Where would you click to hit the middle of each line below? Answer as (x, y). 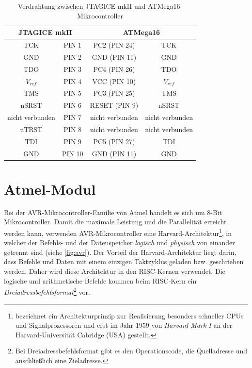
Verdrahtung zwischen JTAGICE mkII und (82, 6)
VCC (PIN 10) (114, 81)
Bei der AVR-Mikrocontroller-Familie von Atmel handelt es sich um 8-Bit (113, 212)
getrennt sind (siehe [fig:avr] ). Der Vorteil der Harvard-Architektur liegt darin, (120, 252)
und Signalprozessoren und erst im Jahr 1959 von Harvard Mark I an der (124, 325)
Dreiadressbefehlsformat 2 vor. (47, 291)
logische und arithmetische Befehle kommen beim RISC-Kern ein (100, 280)
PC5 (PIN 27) (114, 141)
